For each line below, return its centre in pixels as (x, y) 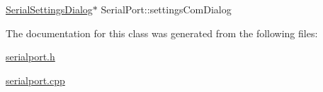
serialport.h (30, 57)
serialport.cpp (35, 80)
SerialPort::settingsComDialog (166, 9)
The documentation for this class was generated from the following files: (162, 33)
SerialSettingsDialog (49, 9)
